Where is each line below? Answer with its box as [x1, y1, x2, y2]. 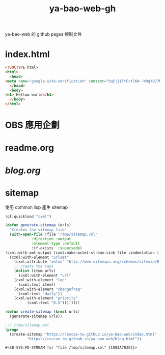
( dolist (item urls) [14, 269, 56, 273]
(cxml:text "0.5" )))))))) [27, 300, 80, 305]
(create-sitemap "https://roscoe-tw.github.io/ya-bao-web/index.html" [9, 332, 157, 337]
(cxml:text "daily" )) [18, 291, 63, 296]
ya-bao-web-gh [49, 3, 116, 14]
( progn [5, 327, 19, 332]
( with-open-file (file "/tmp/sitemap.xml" [9, 232, 98, 237]
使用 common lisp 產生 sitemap [5, 204, 68, 210]
